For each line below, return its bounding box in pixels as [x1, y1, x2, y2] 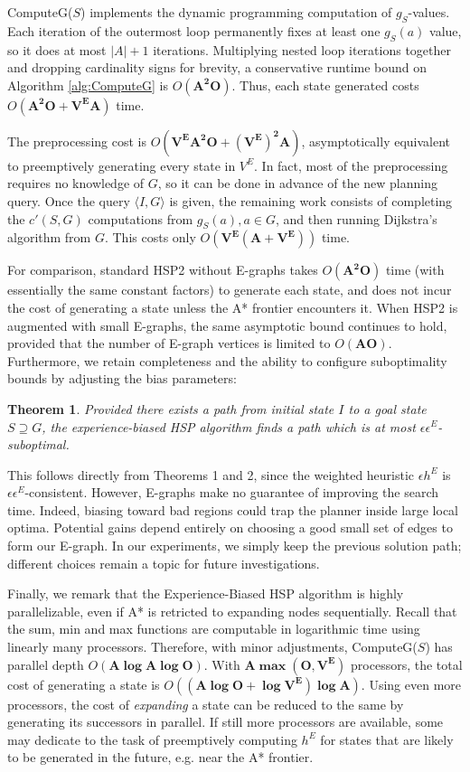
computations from [88, 209, 193, 228]
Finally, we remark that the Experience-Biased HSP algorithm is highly [7, 584, 404, 603]
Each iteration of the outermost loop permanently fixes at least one [7, 21, 381, 40]
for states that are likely [320, 730, 454, 748]
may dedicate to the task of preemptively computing [7, 730, 297, 748]
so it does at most [7, 40, 107, 59]
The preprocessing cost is [7, 131, 146, 150]
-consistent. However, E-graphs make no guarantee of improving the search [24, 483, 438, 502]
